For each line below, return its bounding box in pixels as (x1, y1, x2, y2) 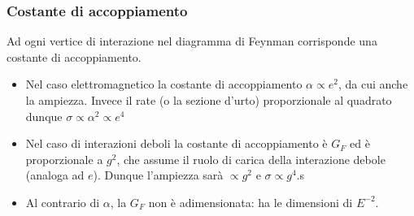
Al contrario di (25, 193, 100, 210)
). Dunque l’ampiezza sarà (93, 166, 224, 184)
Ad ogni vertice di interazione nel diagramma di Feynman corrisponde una (7, 32, 377, 50)
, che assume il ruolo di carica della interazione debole (116, 150, 386, 167)
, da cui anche (338, 76, 408, 93)
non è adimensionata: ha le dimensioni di (148, 193, 353, 210)
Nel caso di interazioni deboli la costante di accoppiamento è (25, 135, 328, 152)
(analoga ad (25, 166, 85, 184)
